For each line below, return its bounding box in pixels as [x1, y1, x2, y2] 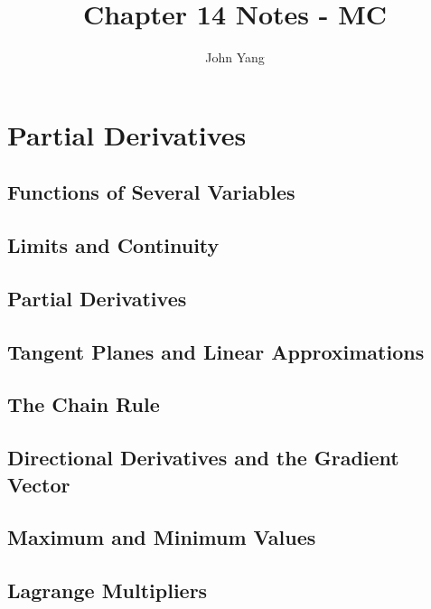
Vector [7, 470, 70, 498]
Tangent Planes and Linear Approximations [7, 337, 425, 365]
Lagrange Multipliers [7, 576, 208, 604]
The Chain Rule [7, 390, 160, 418]
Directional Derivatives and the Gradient [7, 444, 399, 472]
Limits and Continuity [7, 231, 220, 259]
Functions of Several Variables [7, 178, 295, 206]
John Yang [205, 48, 265, 67]
